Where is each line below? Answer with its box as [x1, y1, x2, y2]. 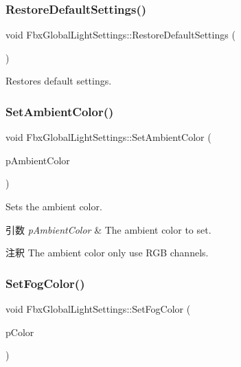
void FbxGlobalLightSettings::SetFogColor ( [5, 302, 191, 315]
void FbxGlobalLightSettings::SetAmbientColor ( [5, 130, 211, 144]
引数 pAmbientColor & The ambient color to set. [5, 222, 211, 236]
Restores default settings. [5, 74, 112, 88]
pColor [5, 324, 34, 339]
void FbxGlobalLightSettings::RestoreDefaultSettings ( [5, 27, 236, 42]
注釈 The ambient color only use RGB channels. [5, 245, 209, 260]
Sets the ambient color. [5, 199, 102, 213]
